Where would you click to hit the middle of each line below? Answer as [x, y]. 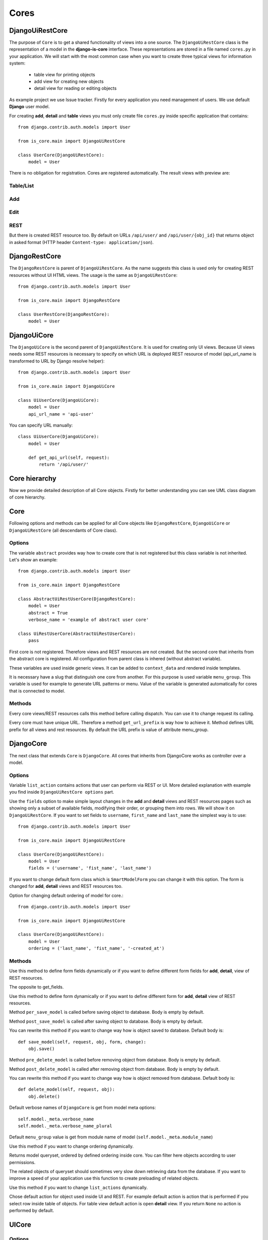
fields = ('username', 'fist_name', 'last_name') [90, 868]
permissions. [22, 1162]
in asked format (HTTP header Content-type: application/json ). [81, 242]
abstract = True [48, 613]
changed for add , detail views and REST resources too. [66, 886]
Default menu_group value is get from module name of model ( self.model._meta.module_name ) [111, 1137]
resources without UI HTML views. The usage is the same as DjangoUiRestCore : [93, 275]
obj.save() [41, 1049]
